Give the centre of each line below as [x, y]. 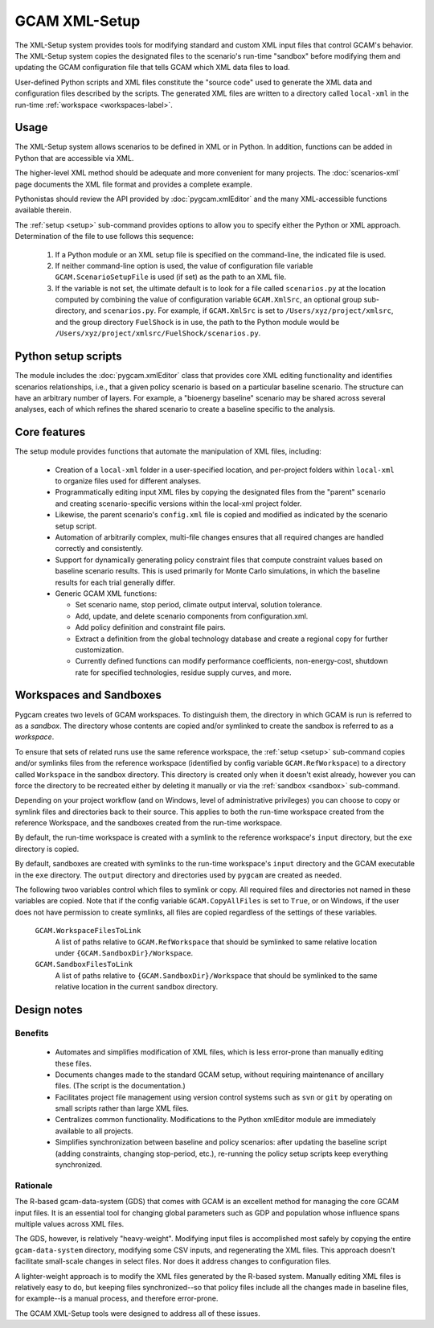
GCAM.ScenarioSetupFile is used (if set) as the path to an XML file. [171, 277]
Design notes [49, 1009]
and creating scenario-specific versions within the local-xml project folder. [178, 504]
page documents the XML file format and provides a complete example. [133, 184]
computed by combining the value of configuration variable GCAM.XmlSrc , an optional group [209, 300]
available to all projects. [94, 1131]
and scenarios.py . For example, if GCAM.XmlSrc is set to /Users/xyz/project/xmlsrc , [241, 310]
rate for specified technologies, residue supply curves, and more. [184, 672]
